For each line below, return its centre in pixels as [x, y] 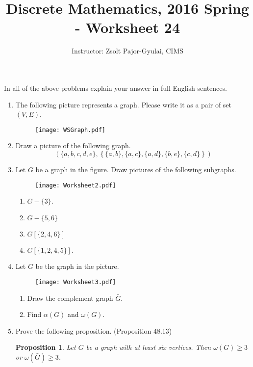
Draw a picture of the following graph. [73, 145]
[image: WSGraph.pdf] [70, 130]
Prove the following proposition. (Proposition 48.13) [94, 330]
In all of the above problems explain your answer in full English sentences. [115, 88]
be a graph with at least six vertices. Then [149, 347]
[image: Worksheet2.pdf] [76, 185]
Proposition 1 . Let [46, 347]
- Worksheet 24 [127, 27]
